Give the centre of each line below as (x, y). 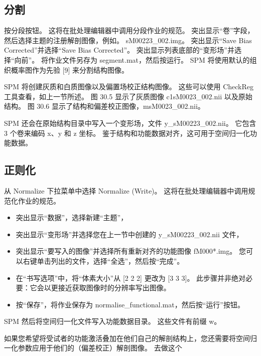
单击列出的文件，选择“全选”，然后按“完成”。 (110, 260)
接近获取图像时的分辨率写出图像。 (114, 288)
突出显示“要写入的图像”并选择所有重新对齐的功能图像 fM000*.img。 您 (131, 251)
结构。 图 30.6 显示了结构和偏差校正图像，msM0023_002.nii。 (104, 106)
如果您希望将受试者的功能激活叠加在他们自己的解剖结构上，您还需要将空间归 (130, 338)
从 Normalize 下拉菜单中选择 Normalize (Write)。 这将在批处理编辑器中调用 (126, 190)
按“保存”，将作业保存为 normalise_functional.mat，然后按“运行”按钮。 (130, 304)
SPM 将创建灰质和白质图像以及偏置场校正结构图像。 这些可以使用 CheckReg (129, 86)
